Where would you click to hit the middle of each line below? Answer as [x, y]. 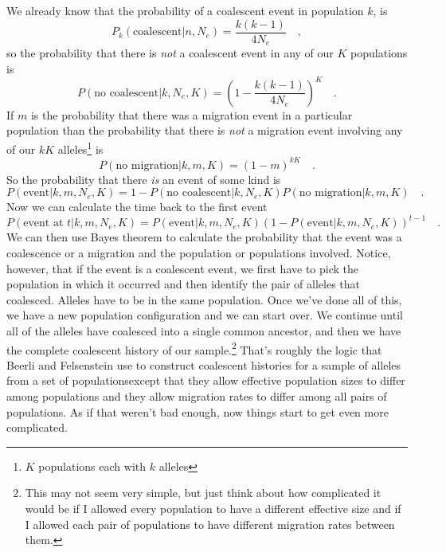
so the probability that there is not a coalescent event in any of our [170, 53]
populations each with [92, 466]
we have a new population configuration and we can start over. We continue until [205, 315]
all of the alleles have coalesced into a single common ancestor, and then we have [204, 330]
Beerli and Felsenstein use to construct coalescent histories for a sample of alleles [204, 364]
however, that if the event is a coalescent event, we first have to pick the [182, 268]
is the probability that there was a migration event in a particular [192, 114]
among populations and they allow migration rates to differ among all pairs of [197, 396]
